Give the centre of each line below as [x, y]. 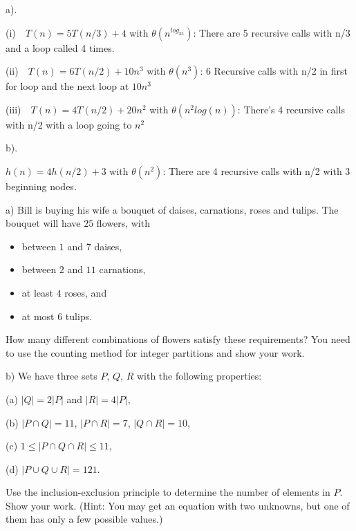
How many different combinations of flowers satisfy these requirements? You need [178, 339]
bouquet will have [43, 223]
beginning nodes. [41, 186]
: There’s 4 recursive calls [291, 109]
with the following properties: [199, 376]
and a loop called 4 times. [60, 47]
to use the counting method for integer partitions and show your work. [155, 352]
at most [38, 316]
